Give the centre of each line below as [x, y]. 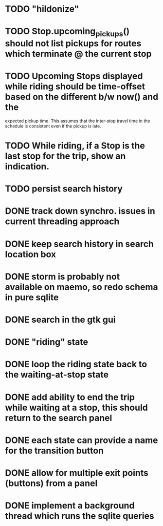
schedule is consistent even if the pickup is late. [53, 126]
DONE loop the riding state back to [76, 364]
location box [31, 254]
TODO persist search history [64, 189]
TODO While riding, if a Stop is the [75, 146]
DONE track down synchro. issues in [80, 211]
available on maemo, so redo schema [81, 287]
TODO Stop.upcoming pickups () [67, 32]
